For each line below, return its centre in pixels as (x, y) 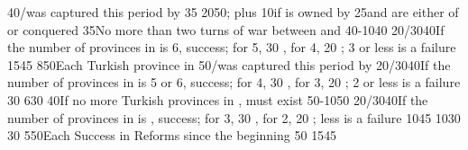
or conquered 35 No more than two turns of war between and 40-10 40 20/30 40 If (226, 29)
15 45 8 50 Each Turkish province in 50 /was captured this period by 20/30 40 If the (229, 64)
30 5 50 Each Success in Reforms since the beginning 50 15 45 (172, 135)
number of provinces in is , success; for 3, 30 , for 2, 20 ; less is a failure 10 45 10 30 (234, 117)
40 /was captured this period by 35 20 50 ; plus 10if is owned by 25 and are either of (233, 12)
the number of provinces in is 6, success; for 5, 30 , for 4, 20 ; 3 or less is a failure (232, 47)
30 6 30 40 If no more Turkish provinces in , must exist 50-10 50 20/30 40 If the (218, 99)
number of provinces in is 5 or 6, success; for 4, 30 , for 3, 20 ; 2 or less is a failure (234, 82)
